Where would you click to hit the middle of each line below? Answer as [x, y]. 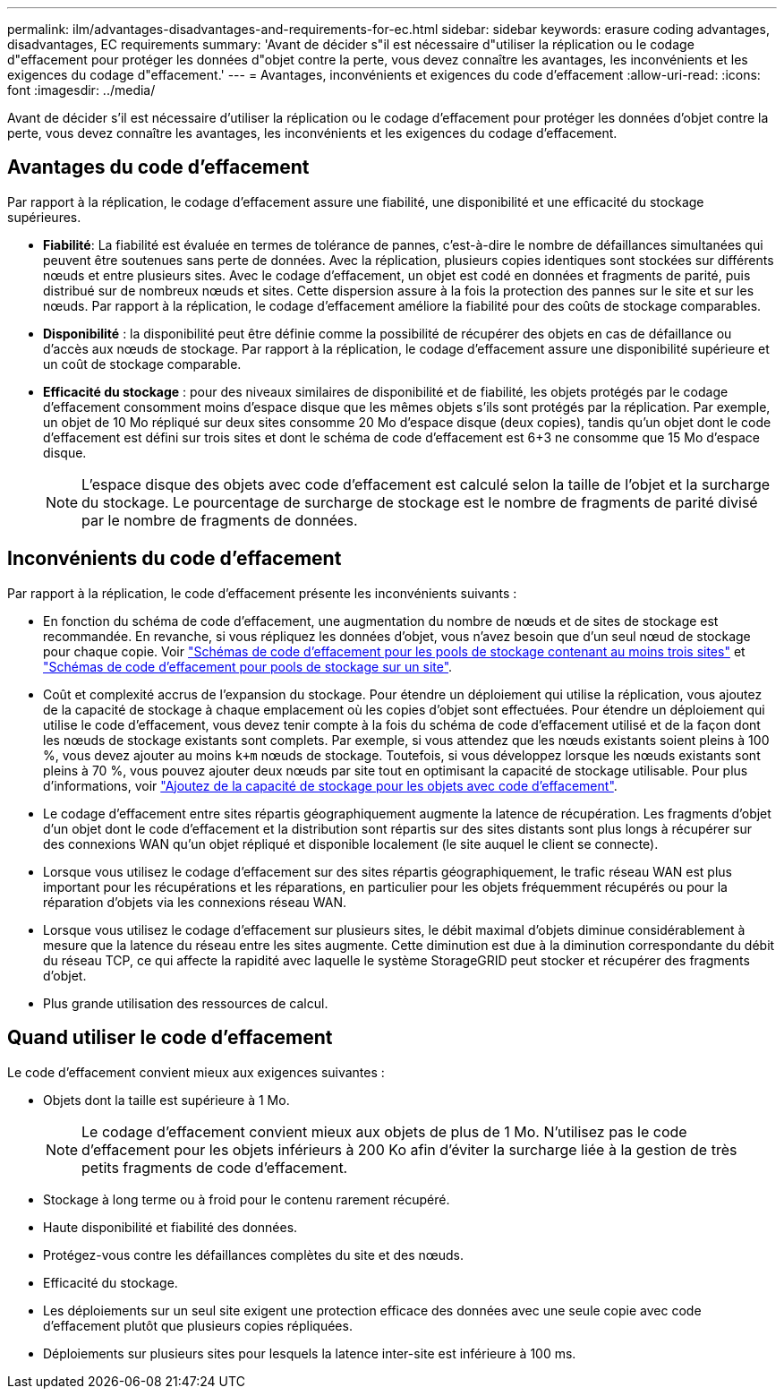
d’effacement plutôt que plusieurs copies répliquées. [198, 1325]
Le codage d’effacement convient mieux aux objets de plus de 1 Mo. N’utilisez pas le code [384, 1131]
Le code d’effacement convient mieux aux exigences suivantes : [196, 1072]
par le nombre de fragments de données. [220, 520]
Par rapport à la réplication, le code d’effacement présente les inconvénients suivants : [262, 593]
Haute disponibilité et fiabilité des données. [170, 1227]
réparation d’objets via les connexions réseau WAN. [195, 902]
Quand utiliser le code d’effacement [170, 1038]
